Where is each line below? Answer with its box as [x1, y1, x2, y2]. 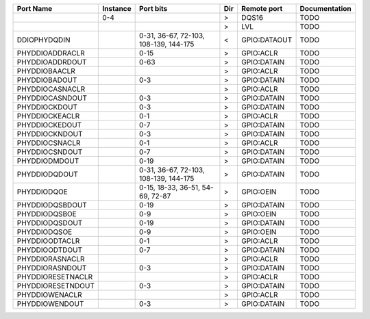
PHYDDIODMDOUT [16, 156, 79, 166]
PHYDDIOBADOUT [16, 75, 77, 85]
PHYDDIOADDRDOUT [16, 58, 87, 66]
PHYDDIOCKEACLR [16, 112, 80, 120]
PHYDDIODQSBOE [16, 209, 77, 218]
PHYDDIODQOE [16, 187, 68, 196]
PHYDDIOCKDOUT [16, 103, 78, 112]
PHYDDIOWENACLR [16, 290, 82, 299]
